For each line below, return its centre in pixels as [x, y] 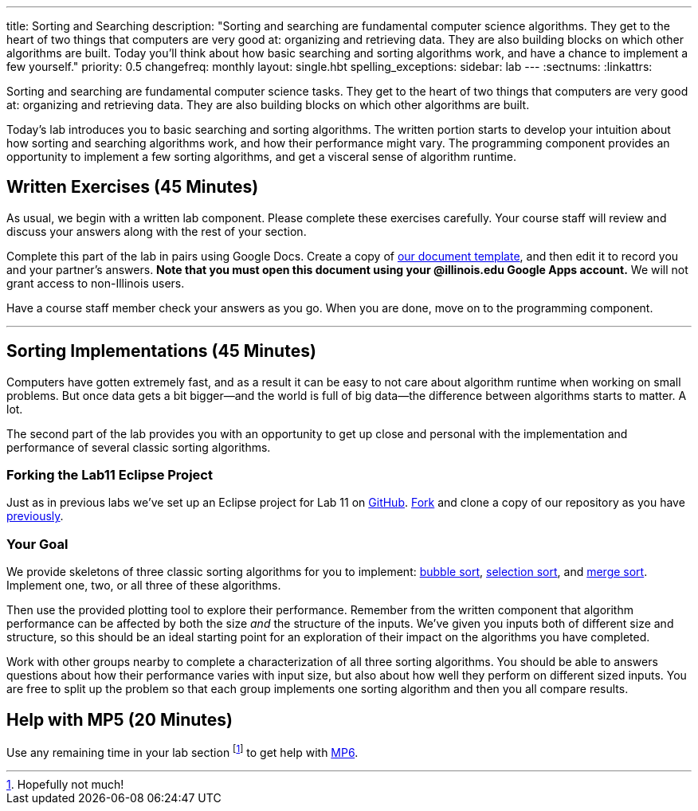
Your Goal [37, 544]
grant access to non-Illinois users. [96, 283]
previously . [35, 516]
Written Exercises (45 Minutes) [133, 187]
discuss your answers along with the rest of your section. [157, 231]
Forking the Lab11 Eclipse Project [110, 475]
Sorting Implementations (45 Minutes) [161, 351]
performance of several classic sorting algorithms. [139, 447]
